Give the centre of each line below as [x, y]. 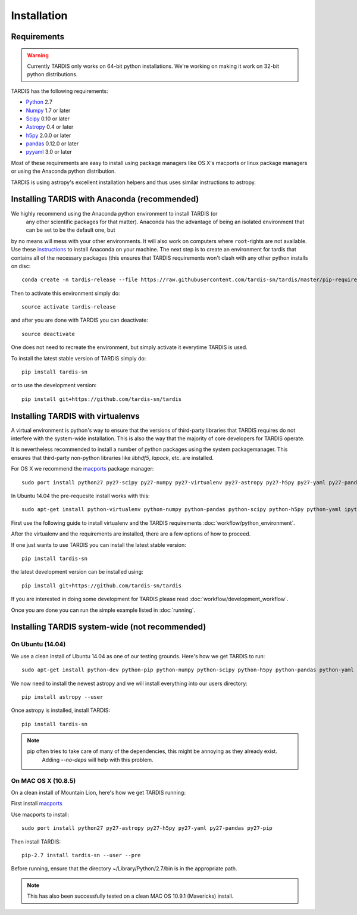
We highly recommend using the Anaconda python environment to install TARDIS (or [114, 213]
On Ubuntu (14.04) [38, 645]
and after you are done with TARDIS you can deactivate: [79, 320]
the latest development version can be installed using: [77, 572]
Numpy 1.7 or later [48, 110]
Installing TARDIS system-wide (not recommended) [109, 627]
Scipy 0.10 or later [48, 119]
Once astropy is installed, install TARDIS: [60, 710]
